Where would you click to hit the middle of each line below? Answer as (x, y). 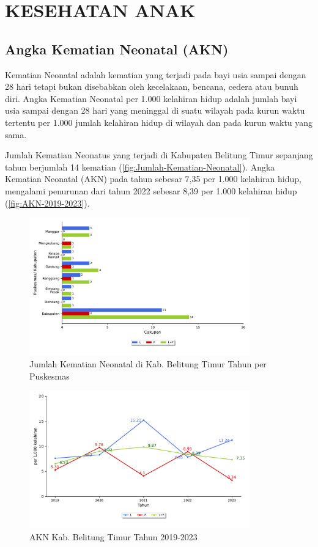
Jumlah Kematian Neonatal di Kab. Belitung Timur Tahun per (148, 363)
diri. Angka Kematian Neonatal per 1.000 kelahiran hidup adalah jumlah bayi (151, 98)
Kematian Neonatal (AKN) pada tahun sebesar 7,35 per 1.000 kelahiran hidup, (153, 179)
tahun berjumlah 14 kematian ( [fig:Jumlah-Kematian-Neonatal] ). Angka (140, 167)
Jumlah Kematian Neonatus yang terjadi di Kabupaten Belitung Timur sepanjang (159, 155)
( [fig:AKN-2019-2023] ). (47, 203)
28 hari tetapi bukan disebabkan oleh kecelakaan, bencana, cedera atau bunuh (152, 86)
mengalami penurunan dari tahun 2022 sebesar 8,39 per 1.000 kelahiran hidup (151, 190)
